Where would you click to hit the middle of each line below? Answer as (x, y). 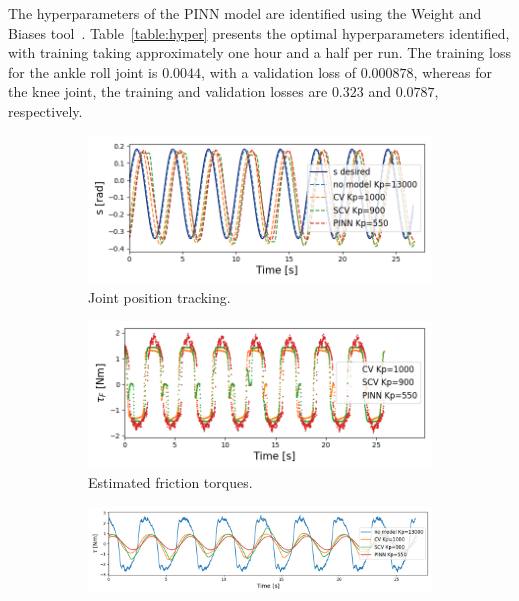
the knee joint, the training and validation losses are (168, 91)
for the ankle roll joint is (83, 71)
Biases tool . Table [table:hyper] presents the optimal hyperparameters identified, (259, 32)
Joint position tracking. (159, 296)
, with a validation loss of (279, 71)
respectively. (45, 110)
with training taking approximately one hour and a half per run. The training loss (259, 52)
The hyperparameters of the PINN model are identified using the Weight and (245, 13)
